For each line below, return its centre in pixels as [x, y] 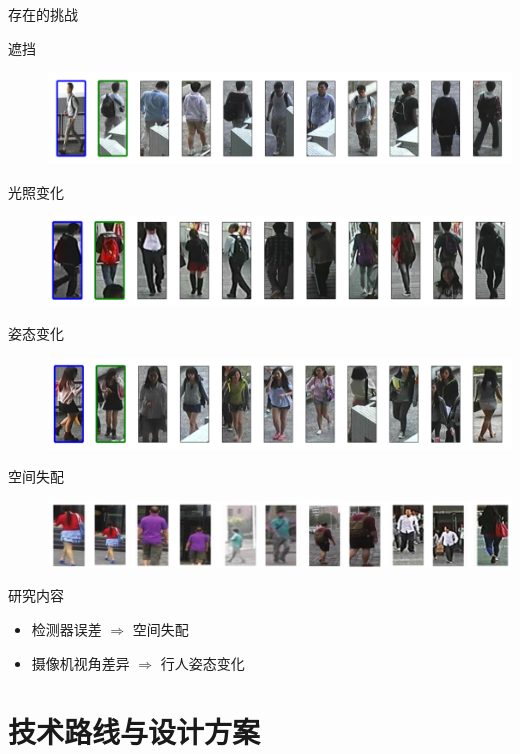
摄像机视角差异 [80, 662]
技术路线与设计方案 [134, 731]
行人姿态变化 [202, 662]
